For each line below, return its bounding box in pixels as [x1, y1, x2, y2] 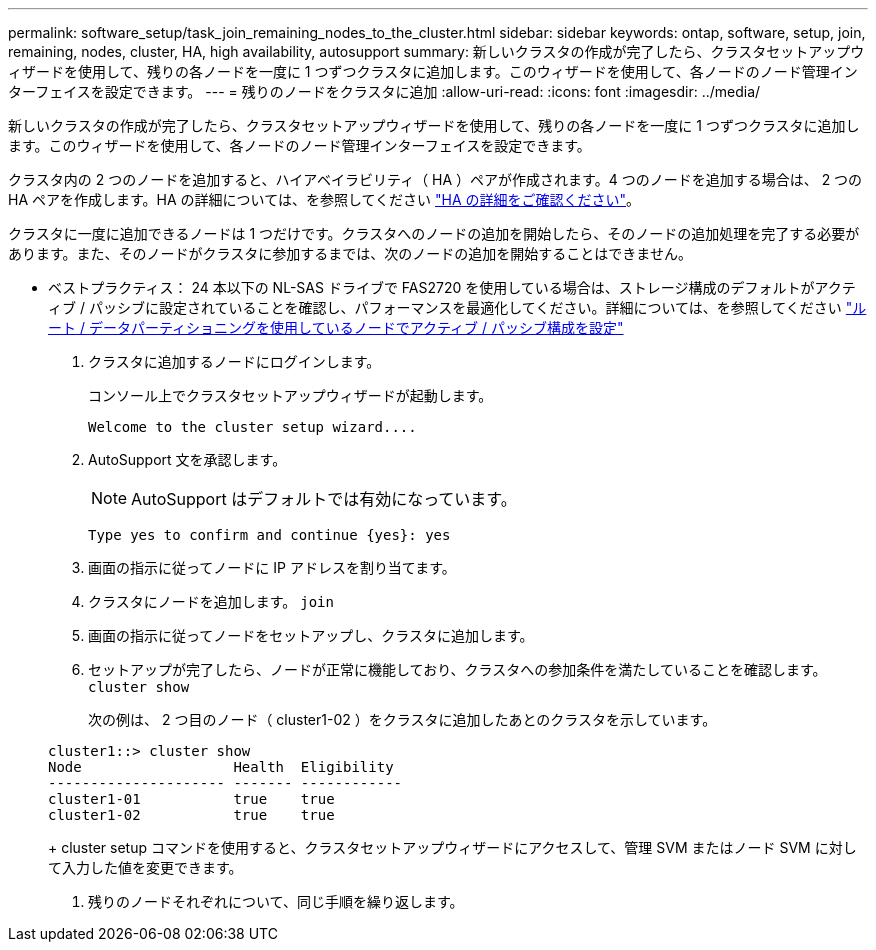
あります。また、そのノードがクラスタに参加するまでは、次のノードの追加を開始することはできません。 [8, 245, 692, 262]
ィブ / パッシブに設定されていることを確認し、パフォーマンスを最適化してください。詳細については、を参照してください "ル [48, 299, 867, 316]
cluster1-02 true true [48, 807, 335, 823]
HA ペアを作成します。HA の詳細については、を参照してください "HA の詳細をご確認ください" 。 [8, 191, 641, 208]
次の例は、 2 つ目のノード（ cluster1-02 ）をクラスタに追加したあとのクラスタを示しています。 [88, 711, 717, 728]
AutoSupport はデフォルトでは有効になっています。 [131, 489, 517, 509]
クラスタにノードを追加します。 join [88, 593, 334, 610]
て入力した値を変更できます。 [48, 859, 243, 876]
